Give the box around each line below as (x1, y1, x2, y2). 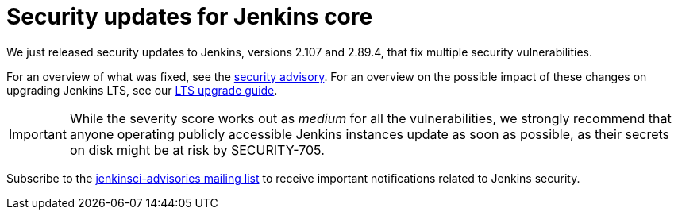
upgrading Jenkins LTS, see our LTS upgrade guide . (6, 83, 278, 97)
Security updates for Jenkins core (6, 3, 373, 30)
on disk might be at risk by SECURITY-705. (69, 141, 325, 158)
